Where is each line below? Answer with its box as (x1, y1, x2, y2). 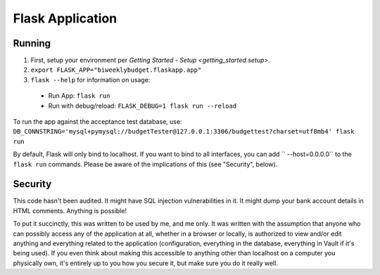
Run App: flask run (48, 91, 110, 100)
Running (13, 37, 51, 49)
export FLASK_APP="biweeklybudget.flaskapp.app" (30, 66, 202, 74)
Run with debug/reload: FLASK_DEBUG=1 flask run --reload (48, 101, 237, 110)
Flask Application (13, 11, 118, 26)
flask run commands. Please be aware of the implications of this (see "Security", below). (13, 160, 278, 168)
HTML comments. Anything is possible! (13, 206, 127, 215)
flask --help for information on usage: (30, 75, 151, 84)
